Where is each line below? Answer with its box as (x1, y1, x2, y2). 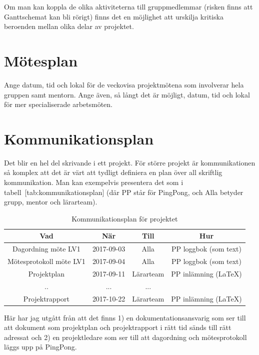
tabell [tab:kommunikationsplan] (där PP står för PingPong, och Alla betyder (4, 186, 243, 197)
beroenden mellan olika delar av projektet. (4, 21, 134, 31)
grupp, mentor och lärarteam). (4, 196, 97, 207)
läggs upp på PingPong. (4, 341, 77, 352)
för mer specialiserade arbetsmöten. (4, 99, 112, 109)
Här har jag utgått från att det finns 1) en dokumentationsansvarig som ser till (4, 312, 246, 322)
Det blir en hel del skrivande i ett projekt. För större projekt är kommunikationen (4, 157, 255, 167)
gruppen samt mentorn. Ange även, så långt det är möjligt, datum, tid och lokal (4, 89, 250, 99)
